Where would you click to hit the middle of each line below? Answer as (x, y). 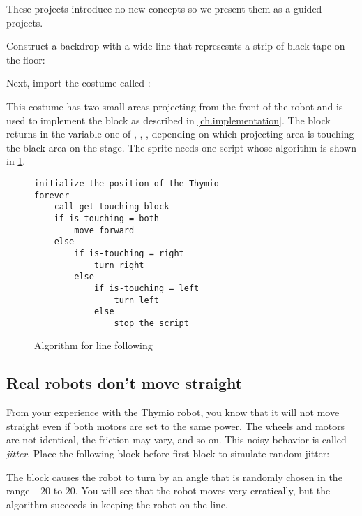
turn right (119, 265)
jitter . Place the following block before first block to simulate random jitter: (168, 454)
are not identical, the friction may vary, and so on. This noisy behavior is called (176, 440)
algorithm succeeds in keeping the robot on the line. (117, 504)
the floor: (26, 59)
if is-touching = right (129, 253)
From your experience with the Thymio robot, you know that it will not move (173, 412)
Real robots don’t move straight (125, 383)
